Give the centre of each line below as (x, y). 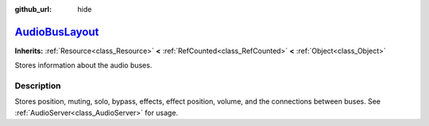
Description (38, 86)
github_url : (33, 9)
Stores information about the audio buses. (83, 65)
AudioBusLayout (57, 32)
